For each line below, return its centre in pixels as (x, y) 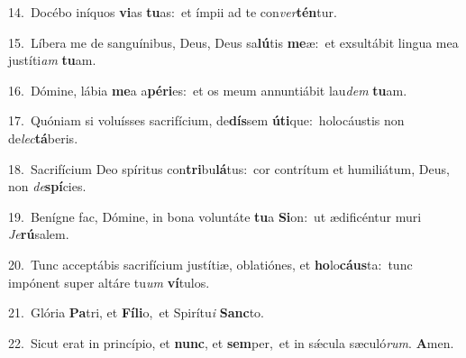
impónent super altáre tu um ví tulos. (109, 282)
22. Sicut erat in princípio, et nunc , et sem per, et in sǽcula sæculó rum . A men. (231, 342)
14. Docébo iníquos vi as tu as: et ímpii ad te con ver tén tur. (173, 12)
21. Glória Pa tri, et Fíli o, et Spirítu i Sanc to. (136, 312)
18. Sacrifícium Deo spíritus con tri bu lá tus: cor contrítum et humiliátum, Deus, (229, 168)
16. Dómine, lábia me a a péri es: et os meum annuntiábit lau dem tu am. (208, 90)
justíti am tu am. (52, 60)
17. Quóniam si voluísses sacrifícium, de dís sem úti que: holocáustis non (206, 120)
